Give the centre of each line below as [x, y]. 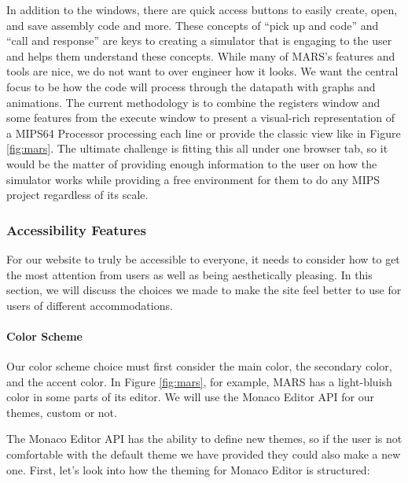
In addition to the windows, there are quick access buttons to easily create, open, [202, 9]
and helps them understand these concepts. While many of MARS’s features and [201, 55]
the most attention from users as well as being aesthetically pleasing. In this [189, 274]
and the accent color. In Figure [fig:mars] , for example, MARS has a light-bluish [199, 381]
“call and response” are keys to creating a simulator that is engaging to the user [199, 41]
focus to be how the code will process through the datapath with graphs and [191, 86]
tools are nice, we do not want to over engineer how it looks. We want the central [202, 71]
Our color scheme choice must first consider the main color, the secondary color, [199, 366]
